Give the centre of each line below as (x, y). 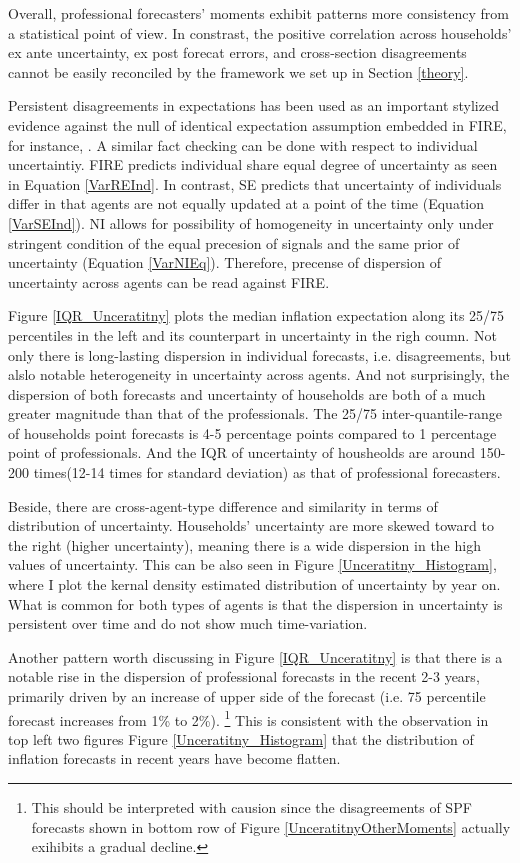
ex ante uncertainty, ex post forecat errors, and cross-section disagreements (237, 52)
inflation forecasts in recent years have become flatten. (174, 758)
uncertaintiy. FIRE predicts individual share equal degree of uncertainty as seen (253, 164)
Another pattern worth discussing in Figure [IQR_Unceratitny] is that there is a (255, 656)
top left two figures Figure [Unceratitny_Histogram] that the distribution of (241, 738)
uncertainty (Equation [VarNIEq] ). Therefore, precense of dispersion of (224, 262)
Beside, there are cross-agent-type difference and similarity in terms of (223, 505)
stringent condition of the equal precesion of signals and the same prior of (234, 242)
